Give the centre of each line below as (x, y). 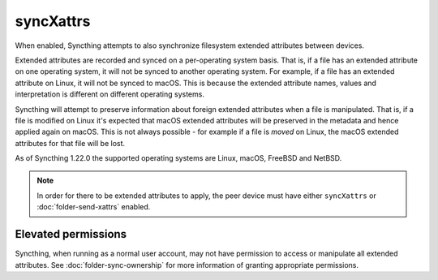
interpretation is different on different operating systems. (109, 94)
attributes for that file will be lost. (70, 143)
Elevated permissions (71, 234)
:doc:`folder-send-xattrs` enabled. (94, 207)
